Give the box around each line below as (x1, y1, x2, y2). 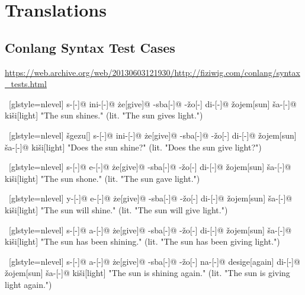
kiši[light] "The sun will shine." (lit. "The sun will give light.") (5, 203, 228, 216)
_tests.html (5, 78, 47, 90)
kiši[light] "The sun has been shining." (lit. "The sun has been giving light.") (5, 235, 280, 248)
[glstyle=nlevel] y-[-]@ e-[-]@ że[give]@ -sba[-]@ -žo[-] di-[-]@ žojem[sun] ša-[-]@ (8, 192, 293, 204)
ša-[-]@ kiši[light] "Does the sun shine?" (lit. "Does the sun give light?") (5, 140, 262, 153)
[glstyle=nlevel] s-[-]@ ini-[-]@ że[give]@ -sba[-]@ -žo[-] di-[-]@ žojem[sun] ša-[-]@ (8, 97, 297, 110)
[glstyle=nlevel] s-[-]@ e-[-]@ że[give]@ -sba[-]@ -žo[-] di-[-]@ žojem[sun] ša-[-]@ (8, 161, 291, 173)
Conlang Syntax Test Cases (5, 38, 175, 56)
